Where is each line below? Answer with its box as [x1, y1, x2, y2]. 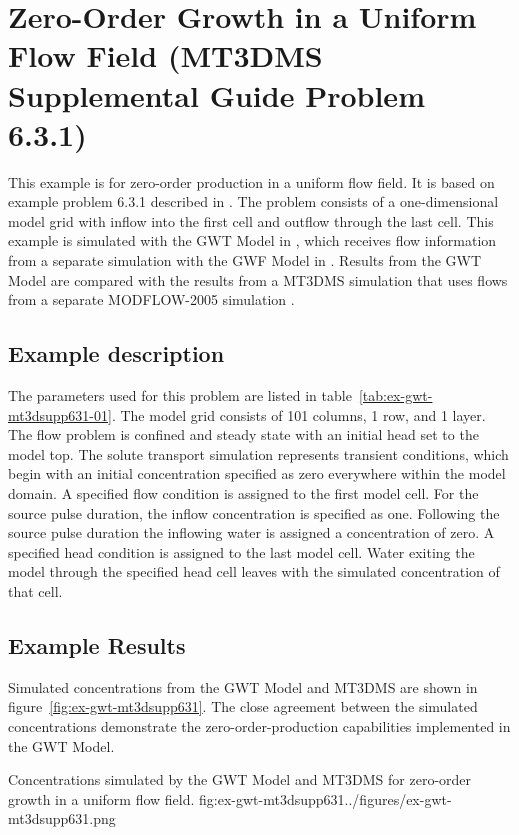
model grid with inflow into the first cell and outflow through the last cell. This [8, 210, 494, 231]
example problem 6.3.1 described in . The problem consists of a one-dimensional [8, 191, 499, 212]
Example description [8, 338, 225, 369]
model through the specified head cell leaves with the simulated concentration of [8, 561, 500, 582]
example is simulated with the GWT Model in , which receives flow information [8, 230, 497, 251]
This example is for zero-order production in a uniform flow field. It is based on [8, 171, 495, 192]
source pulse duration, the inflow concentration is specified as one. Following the [8, 502, 500, 523]
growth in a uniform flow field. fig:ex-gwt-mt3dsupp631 [8, 788, 345, 809]
